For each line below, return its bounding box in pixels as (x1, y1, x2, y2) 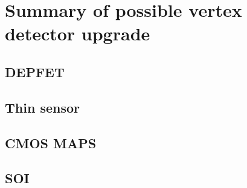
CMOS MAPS (5, 133, 97, 152)
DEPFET (5, 62, 65, 81)
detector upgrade (5, 21, 150, 46)
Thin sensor (5, 98, 80, 116)
